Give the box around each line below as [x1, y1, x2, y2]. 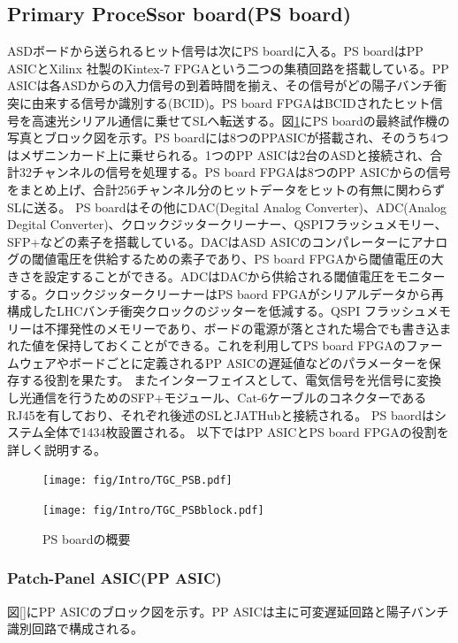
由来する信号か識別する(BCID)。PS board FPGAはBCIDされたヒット [31, 93, 431, 111]
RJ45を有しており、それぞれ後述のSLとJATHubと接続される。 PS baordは [7, 405, 435, 424]
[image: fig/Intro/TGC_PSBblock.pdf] [42, 504, 264, 517]
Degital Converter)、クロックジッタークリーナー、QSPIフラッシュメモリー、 [7, 215, 447, 233]
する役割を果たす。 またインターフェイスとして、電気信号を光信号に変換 [19, 371, 441, 389]
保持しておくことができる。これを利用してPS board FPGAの [56, 336, 406, 355]
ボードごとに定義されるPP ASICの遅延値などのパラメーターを [68, 353, 429, 371]
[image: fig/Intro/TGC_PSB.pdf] [42, 474, 233, 487]
